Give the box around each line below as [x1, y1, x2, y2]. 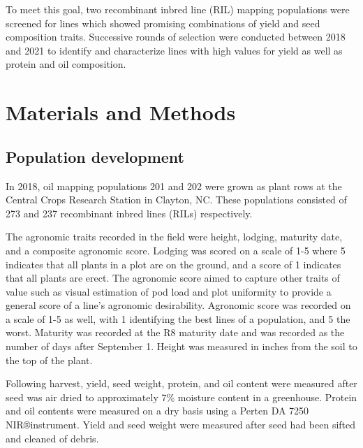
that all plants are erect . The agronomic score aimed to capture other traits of [6, 270, 340, 285]
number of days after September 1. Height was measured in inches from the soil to [6, 339, 357, 354]
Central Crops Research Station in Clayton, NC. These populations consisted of [6, 192, 347, 207]
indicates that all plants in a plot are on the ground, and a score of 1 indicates [6, 256, 341, 271]
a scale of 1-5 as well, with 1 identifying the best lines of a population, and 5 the [6, 311, 350, 326]
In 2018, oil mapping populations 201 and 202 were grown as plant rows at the [6, 178, 342, 193]
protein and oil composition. [6, 57, 126, 71]
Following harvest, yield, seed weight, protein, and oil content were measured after [6, 376, 357, 391]
